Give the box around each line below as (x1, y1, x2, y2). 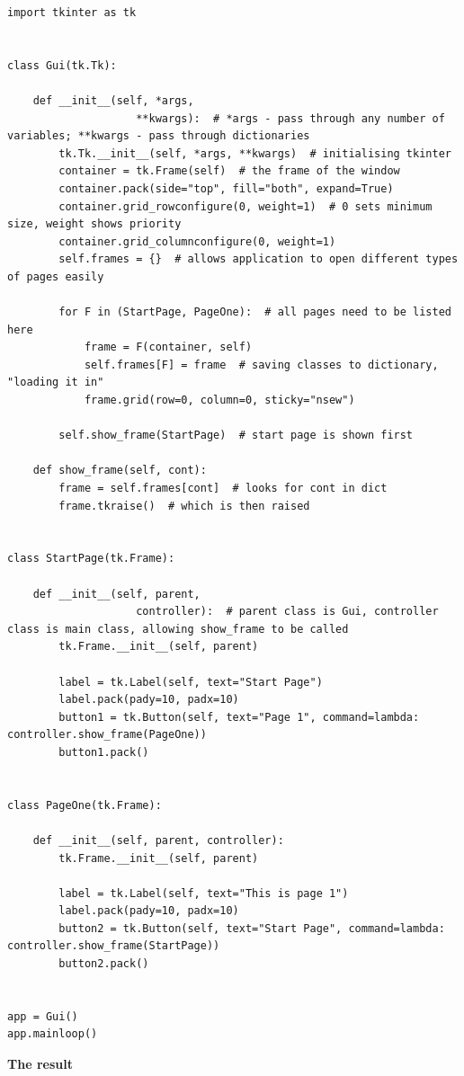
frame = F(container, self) (84, 341, 253, 354)
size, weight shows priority (7, 218, 182, 231)
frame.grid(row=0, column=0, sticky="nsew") (84, 394, 355, 407)
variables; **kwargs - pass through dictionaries (7, 129, 310, 143)
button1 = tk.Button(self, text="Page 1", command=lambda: (58, 710, 420, 724)
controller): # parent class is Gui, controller (136, 605, 439, 618)
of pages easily (7, 270, 104, 283)
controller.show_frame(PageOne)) (7, 728, 207, 742)
